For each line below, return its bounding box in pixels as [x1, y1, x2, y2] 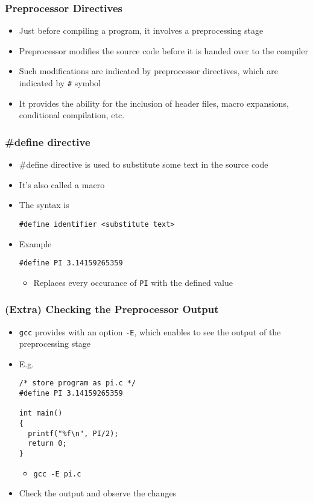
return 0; [28, 439, 67, 448]
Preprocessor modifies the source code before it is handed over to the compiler [19, 44, 308, 57]
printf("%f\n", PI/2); [28, 429, 119, 438]
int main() [19, 409, 63, 418]
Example [19, 237, 52, 250]
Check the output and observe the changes [19, 487, 177, 499]
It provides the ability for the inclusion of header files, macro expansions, [19, 96, 289, 109]
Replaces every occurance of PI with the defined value [33, 276, 233, 288]
